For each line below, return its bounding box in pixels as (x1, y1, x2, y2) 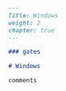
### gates (8, 48, 41, 56)
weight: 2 (8, 19, 41, 27)
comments (8, 77, 37, 85)
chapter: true (8, 26, 56, 34)
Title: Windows (8, 11, 59, 20)
